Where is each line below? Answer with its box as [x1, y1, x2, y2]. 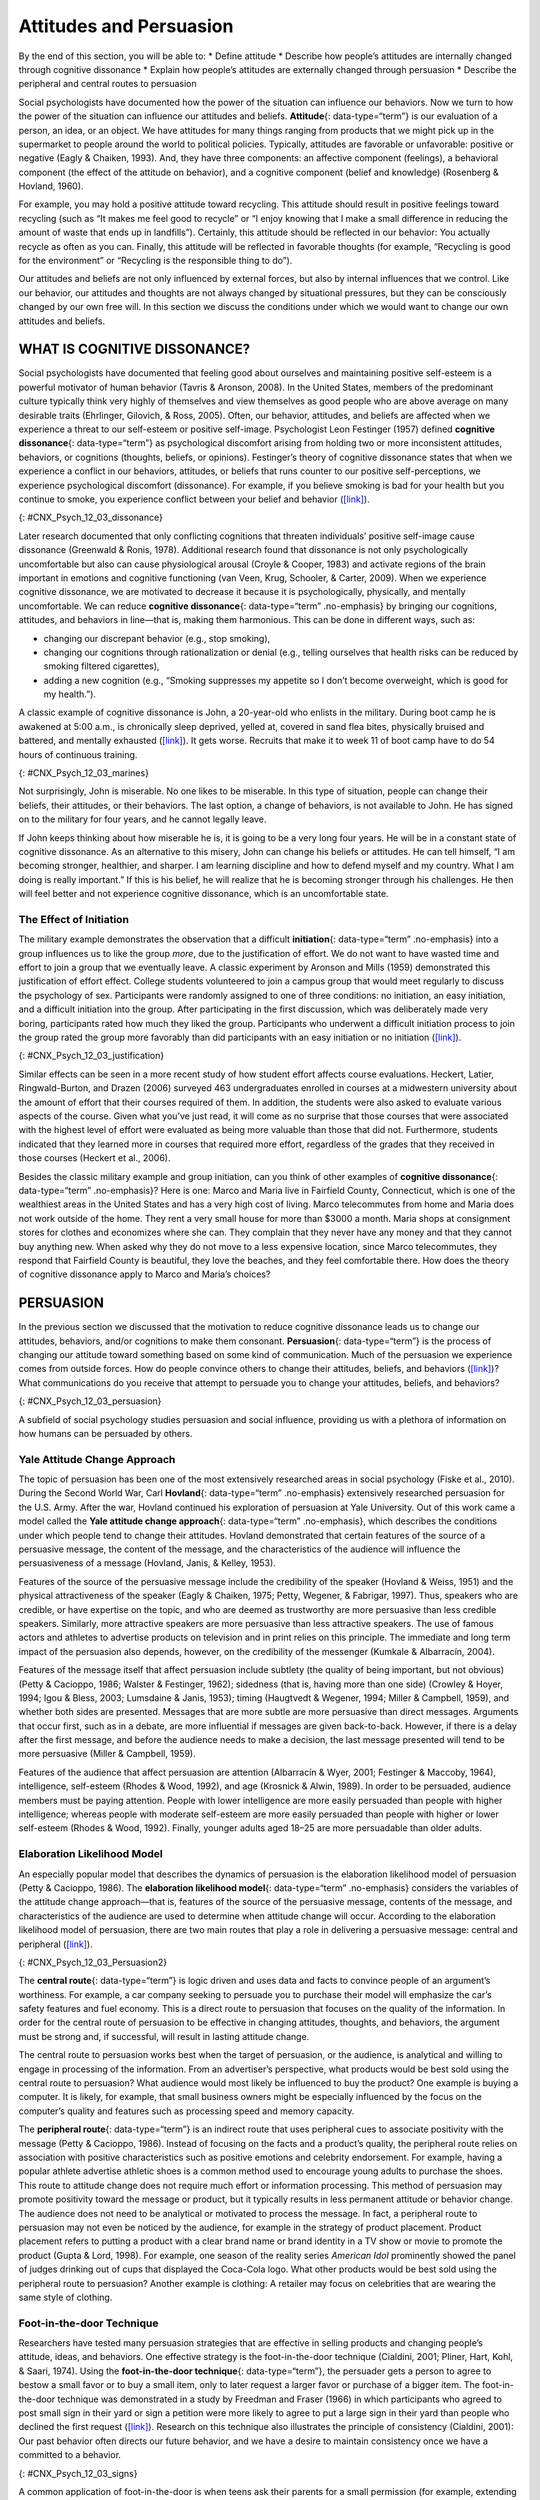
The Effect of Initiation [18, 912, 130, 926]
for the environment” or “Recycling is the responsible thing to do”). [18, 255, 293, 267]
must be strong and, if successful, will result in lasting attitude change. [18, 2030, 310, 2042]
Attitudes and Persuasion [18, 15, 234, 37]
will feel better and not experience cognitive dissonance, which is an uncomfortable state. [18, 888, 389, 900]
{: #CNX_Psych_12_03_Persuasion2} [18, 1956, 168, 1968]
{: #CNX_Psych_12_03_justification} [18, 1050, 165, 1062]
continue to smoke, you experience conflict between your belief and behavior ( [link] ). [18, 493, 370, 505]
